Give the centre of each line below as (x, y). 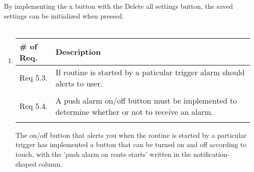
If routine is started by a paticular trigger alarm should (150, 72)
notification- (211, 154)
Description (78, 52)
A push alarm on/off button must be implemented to (146, 100)
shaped (26, 163)
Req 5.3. (33, 78)
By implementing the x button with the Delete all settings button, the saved (118, 6)
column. (50, 163)
